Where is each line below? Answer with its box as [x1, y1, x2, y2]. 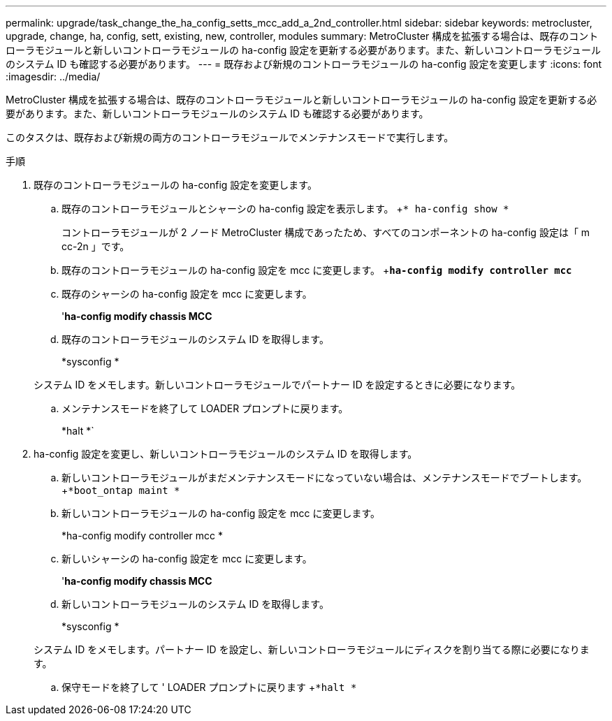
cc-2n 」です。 [61, 240, 130, 252]
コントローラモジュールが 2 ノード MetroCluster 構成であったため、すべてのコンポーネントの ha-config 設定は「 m [61, 226, 590, 238]
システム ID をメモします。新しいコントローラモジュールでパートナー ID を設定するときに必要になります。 [34, 379, 521, 391]
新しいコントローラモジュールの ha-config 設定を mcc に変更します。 [61, 507, 381, 519]
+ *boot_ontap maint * [61, 484, 180, 496]
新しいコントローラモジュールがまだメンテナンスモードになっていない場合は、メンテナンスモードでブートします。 [61, 472, 588, 483]
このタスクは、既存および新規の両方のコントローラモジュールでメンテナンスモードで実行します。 [6, 131, 454, 143]
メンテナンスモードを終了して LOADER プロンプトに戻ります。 [61, 402, 349, 414]
